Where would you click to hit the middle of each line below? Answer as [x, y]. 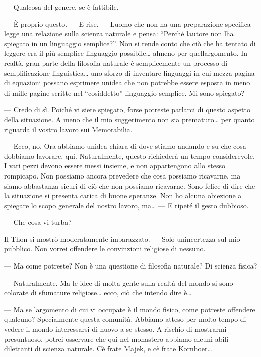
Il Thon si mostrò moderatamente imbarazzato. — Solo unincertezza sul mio [122, 239]
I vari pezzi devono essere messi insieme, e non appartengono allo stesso [115, 166]
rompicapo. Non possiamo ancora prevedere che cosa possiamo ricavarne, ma [122, 175]
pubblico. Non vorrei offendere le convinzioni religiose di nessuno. [105, 249]
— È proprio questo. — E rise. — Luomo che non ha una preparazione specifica [127, 23]
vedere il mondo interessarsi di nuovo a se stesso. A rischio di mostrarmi [115, 329]
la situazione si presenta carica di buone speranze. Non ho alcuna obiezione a [123, 195]
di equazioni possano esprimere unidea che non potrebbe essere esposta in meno [127, 83]
